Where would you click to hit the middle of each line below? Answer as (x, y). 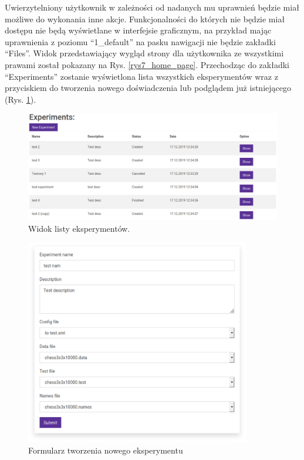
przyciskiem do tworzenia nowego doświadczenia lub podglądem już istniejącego (148, 88)
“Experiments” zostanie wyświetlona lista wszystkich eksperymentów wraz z (141, 76)
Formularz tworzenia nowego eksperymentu (106, 450)
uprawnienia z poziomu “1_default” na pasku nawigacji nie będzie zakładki (140, 41)
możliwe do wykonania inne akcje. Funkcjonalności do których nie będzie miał (145, 18)
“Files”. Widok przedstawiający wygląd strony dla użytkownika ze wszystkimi (144, 53)
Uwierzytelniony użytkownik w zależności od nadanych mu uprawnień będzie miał (152, 7)
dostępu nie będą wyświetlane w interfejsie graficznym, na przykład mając (138, 30)
